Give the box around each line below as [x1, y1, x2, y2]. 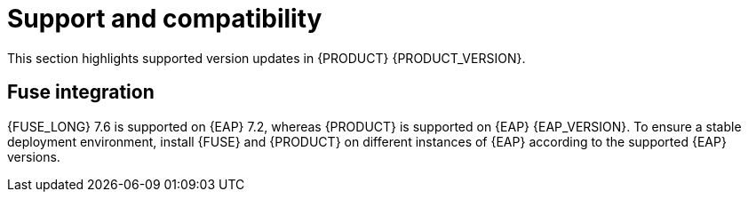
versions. [7, 148, 60, 164]
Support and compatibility [7, 4, 322, 34]
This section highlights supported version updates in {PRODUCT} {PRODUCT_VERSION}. [7, 50, 526, 66]
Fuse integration [7, 81, 155, 104]
